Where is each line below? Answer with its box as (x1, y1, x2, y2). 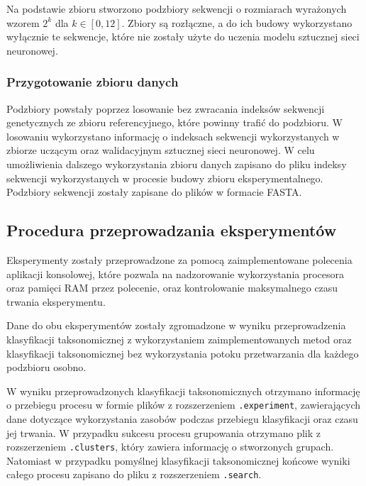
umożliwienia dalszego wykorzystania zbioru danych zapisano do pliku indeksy (6, 156, 347, 171)
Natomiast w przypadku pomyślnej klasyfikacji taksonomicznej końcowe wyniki (6, 453, 350, 468)
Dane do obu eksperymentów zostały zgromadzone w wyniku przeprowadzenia (6, 318, 346, 333)
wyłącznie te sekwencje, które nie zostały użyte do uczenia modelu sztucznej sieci (6, 29, 360, 44)
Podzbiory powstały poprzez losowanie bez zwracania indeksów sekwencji (6, 101, 325, 116)
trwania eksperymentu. (6, 294, 106, 309)
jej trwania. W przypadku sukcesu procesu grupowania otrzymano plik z (6, 425, 321, 440)
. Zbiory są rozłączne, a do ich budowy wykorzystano (121, 15, 353, 30)
